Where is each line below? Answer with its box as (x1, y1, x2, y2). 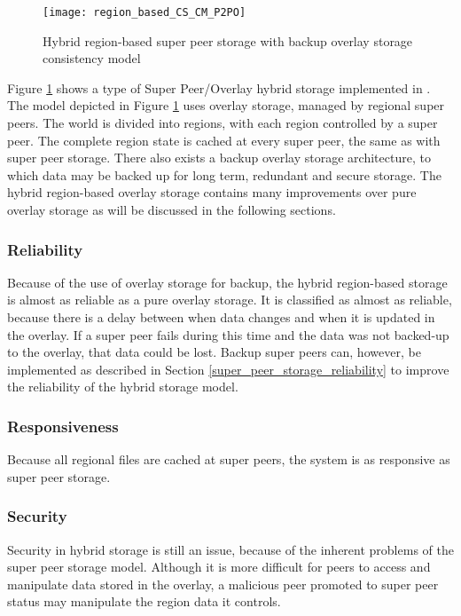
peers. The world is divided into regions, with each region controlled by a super (7, 114, 438, 132)
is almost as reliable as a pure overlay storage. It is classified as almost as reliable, (7, 290, 452, 309)
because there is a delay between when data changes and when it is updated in (7, 308, 435, 326)
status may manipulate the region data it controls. (7, 592, 281, 611)
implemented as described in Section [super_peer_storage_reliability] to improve (7, 359, 449, 378)
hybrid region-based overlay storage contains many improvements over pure (7, 183, 417, 201)
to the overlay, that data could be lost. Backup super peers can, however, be (7, 343, 421, 361)
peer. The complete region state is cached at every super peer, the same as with (7, 130, 441, 149)
